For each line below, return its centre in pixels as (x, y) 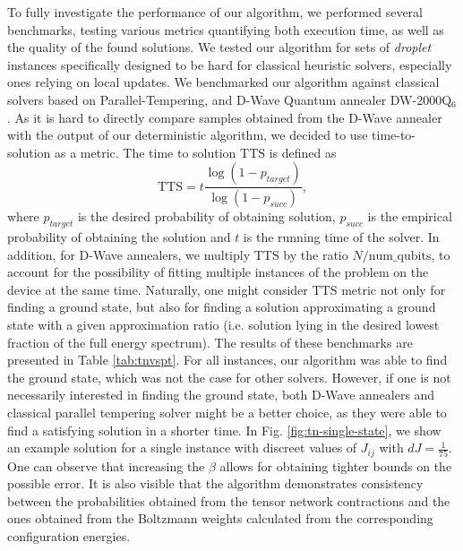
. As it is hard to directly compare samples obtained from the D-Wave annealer (225, 117)
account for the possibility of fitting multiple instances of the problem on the (218, 272)
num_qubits (400, 256)
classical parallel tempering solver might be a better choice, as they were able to (227, 412)
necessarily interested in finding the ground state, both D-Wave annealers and (221, 395)
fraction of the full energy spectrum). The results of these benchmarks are (210, 342)
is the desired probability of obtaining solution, (206, 216)
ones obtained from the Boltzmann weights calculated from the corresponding (220, 518)
